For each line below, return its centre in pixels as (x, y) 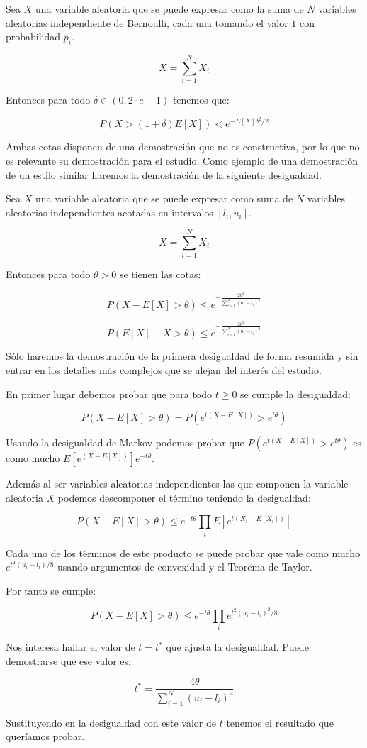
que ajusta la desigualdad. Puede (237, 647)
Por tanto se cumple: (51, 590)
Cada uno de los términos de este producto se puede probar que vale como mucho (183, 552)
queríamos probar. (45, 736)
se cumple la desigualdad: (295, 394)
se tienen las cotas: (160, 274)
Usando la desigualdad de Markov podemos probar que (125, 442)
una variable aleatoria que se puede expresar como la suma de (169, 9)
